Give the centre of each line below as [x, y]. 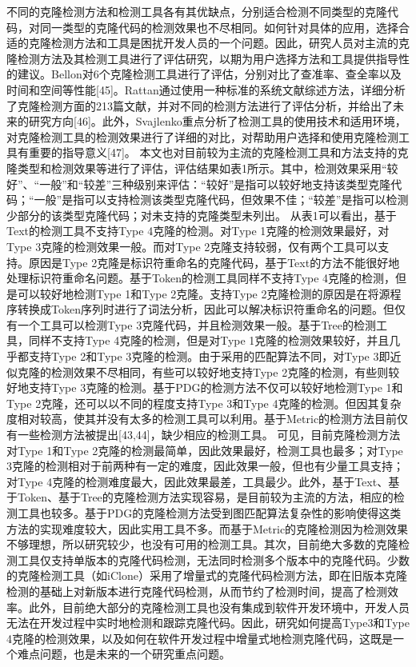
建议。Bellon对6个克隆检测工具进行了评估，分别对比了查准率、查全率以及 [209, 74]
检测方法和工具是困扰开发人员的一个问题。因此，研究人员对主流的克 [230, 43]
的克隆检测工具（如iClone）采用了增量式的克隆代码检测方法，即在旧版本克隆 [207, 575]
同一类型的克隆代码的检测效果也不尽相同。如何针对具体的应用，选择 [219, 27]
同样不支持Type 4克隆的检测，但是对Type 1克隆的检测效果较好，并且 [209, 340]
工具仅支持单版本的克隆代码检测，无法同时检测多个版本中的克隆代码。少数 [213, 559]
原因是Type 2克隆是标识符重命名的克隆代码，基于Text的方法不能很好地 [214, 262]
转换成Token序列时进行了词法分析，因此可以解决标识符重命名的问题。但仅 [211, 309]
